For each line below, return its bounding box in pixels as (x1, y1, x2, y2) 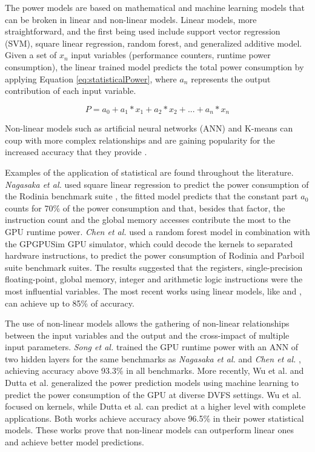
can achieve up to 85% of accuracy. (5, 296, 134, 309)
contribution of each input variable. (5, 84, 136, 97)
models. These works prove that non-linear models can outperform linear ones (5, 424, 294, 436)
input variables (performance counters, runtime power (71, 48, 271, 61)
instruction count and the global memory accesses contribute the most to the (5, 213, 291, 226)
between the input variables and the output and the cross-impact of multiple (5, 328, 290, 341)
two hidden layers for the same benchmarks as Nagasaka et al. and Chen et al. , (5, 352, 301, 365)
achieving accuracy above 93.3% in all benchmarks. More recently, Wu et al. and (5, 364, 304, 377)
